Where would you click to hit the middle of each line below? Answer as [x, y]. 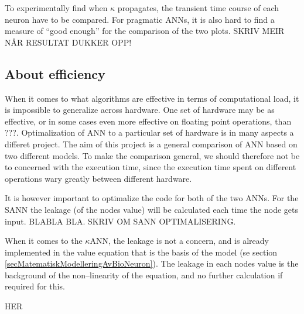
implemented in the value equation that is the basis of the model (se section [141, 252]
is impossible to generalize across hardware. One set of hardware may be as [140, 110]
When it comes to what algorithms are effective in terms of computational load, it [152, 98]
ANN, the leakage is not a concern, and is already [179, 241]
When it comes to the [44, 241]
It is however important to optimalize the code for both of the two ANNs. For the [152, 198]
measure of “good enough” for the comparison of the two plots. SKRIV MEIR [145, 31]
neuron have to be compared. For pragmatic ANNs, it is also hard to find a [140, 19]
